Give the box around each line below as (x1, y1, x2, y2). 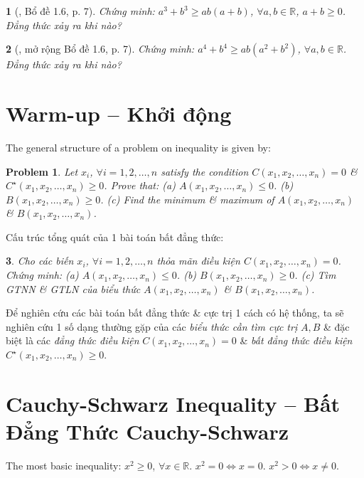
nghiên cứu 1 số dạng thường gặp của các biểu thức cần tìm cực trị (6, 319, 298, 334)
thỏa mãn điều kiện (156, 253, 240, 268)
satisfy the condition (161, 164, 249, 179)
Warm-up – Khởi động (6, 98, 232, 127)
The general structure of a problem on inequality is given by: (6, 139, 271, 154)
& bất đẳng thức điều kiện (240, 333, 353, 348)
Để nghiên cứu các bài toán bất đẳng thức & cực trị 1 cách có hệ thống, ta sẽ (6, 305, 344, 320)
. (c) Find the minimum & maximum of (100, 191, 274, 206)
